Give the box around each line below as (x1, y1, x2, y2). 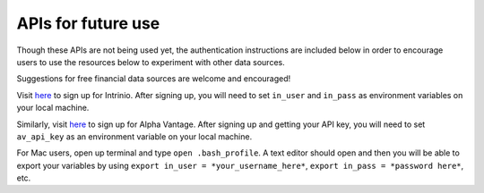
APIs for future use (16, 13, 160, 33)
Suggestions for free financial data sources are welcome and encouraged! (16, 73, 291, 84)
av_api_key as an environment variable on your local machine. (16, 130, 253, 142)
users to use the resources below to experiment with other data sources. (16, 56, 286, 67)
